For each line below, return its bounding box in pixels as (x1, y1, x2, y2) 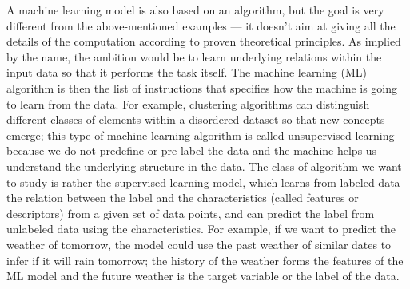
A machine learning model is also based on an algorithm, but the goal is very (6, 2, 384, 18)
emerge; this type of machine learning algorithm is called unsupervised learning (6, 126, 395, 143)
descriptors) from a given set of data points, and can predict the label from (6, 204, 375, 221)
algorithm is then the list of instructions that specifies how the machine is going (6, 79, 398, 96)
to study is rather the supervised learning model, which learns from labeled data (6, 173, 400, 190)
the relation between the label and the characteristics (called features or (6, 189, 359, 206)
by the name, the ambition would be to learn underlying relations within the (6, 48, 382, 65)
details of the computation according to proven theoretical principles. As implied (6, 33, 401, 49)
